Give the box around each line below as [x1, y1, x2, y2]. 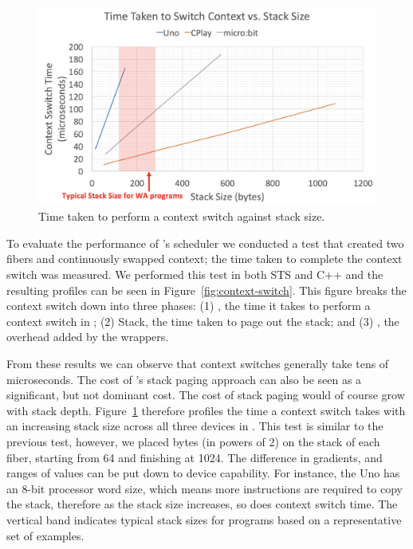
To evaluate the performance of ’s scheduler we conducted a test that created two [6, 234, 404, 251]
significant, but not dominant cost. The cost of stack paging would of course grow [6, 386, 405, 403]
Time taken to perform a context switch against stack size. [38, 208, 325, 225]
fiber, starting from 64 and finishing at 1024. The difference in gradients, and [6, 449, 383, 465]
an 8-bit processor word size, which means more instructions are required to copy [6, 480, 403, 496]
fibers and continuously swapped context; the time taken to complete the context [6, 250, 403, 267]
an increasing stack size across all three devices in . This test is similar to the [6, 418, 383, 434]
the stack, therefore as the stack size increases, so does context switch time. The [6, 496, 398, 512]
